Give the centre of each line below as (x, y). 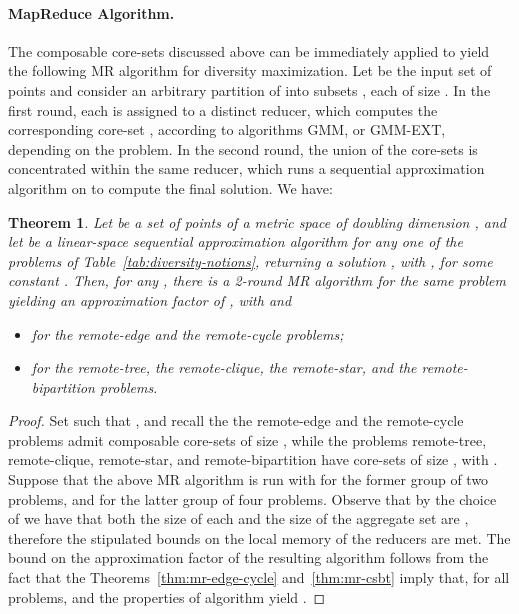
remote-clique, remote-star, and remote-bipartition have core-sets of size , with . (253, 459)
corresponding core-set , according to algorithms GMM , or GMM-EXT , (227, 129)
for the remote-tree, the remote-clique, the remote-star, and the (224, 367)
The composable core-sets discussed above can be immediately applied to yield (249, 50)
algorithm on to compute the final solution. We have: (170, 187)
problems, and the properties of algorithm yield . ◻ (167, 596)
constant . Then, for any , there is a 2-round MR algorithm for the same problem (257, 280)
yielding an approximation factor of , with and (150, 299)
